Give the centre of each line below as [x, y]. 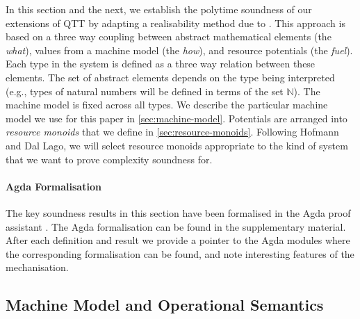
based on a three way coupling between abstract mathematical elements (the [169, 36]
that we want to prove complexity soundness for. [109, 159]
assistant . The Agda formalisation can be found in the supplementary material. [176, 226]
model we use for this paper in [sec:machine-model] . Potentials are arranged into [177, 118]
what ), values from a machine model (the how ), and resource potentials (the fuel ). [179, 50]
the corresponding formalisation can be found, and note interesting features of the [180, 253]
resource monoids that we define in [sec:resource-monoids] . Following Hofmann [172, 132]
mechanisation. [37, 267]
